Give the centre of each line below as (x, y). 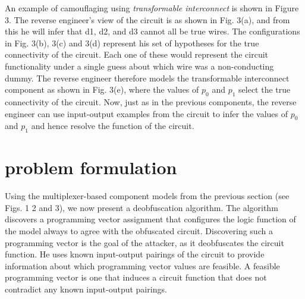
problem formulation (91, 167)
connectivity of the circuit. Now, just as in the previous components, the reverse (151, 101)
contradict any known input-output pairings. (86, 289)
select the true (265, 89)
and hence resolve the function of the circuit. (113, 126)
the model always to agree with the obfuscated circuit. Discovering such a (139, 231)
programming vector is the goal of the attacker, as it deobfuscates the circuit (144, 242)
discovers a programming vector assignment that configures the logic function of (150, 219)
